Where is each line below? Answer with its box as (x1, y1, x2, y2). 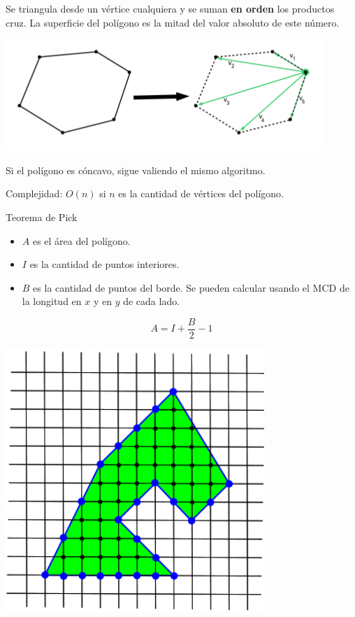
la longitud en (22, 294, 82, 308)
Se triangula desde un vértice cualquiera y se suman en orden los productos (6, 1, 335, 15)
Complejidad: (6, 186, 63, 201)
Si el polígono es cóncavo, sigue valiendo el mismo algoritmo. (6, 162, 266, 177)
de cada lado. (123, 294, 180, 308)
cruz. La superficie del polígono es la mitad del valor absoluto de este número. (6, 15, 340, 29)
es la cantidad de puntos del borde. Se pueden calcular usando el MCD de (33, 280, 349, 295)
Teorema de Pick (6, 209, 78, 224)
